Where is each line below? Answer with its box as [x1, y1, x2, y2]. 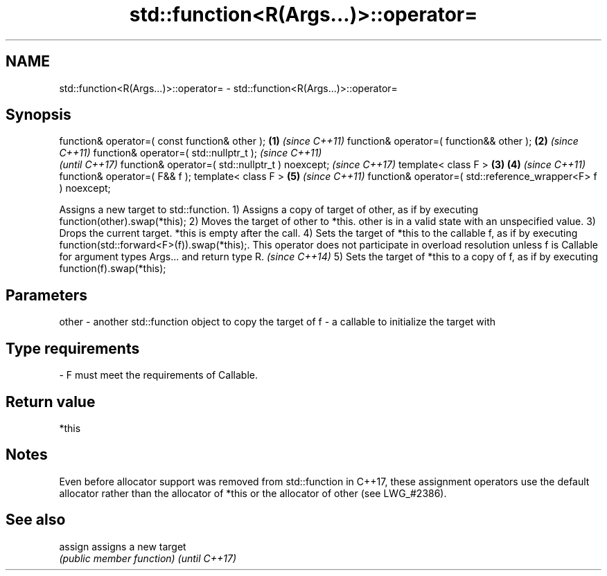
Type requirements [6, 339, 140, 357]
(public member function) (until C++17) [59, 552, 237, 564]
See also [6, 511, 66, 529]
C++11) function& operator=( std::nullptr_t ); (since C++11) [59, 147, 322, 159]
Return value [6, 393, 96, 411]
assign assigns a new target [59, 540, 186, 552]
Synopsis [6, 106, 71, 124]
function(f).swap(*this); [59, 262, 166, 275]
